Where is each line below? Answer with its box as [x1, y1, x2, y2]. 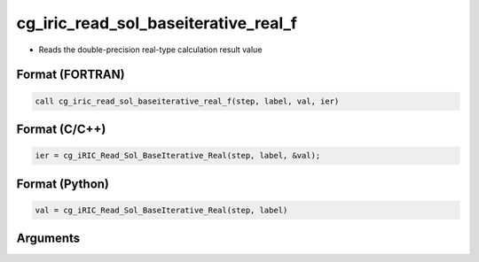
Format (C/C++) [16, 121, 106, 136]
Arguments [16, 231, 81, 246]
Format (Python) [16, 176, 110, 191]
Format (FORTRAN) [16, 67, 125, 82]
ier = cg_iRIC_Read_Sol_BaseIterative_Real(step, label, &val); [35, 150, 321, 161]
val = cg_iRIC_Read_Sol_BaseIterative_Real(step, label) [35, 204, 288, 215]
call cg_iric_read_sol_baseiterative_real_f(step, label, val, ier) [35, 96, 340, 106]
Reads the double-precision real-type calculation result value [38, 44, 263, 55]
